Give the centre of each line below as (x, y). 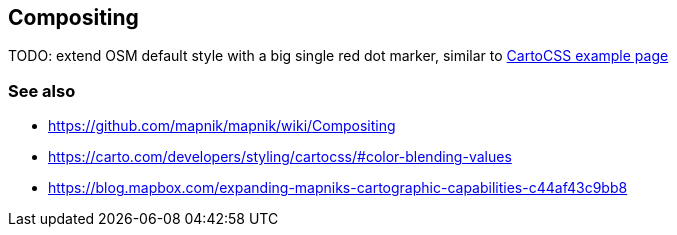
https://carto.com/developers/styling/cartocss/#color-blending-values (280, 157)
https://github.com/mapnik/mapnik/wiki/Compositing (222, 126)
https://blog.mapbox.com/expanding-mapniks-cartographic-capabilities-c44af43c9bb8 (338, 188)
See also (42, 90)
